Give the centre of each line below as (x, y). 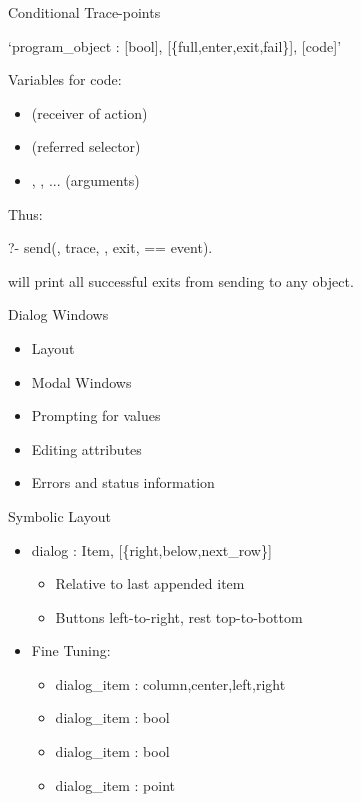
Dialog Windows (58, 314)
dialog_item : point (115, 784)
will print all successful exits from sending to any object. (181, 280)
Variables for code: (65, 79)
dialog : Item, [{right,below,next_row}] (151, 549)
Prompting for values (96, 415)
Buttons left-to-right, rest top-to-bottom (179, 616)
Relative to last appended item (150, 583)
